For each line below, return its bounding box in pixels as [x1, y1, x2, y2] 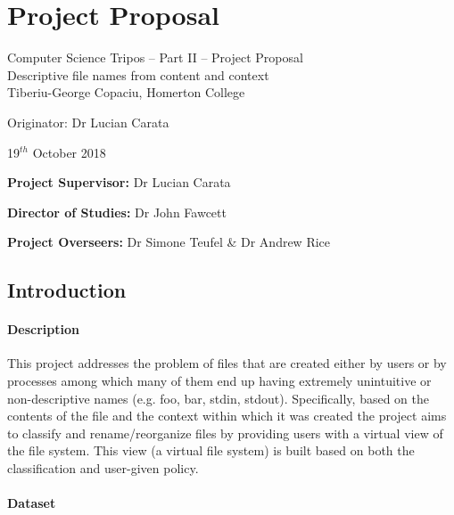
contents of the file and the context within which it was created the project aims [7, 406, 447, 425]
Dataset [7, 494, 56, 512]
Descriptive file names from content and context [7, 65, 269, 84]
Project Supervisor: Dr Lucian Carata [7, 173, 231, 192]
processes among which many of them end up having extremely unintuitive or [7, 372, 432, 390]
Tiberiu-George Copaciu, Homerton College [7, 83, 245, 102]
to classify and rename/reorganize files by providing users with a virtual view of [7, 423, 443, 442]
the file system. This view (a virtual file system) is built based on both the [7, 441, 415, 460]
